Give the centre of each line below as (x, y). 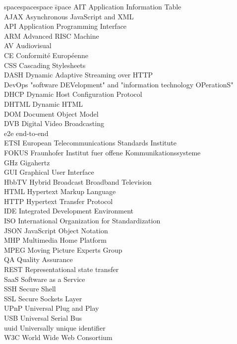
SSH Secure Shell (30, 289)
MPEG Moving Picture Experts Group (63, 249)
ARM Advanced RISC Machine (52, 35)
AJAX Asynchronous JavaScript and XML (69, 16)
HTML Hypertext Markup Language (60, 191)
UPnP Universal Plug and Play (52, 308)
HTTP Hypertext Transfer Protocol (59, 201)
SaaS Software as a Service (45, 279)
